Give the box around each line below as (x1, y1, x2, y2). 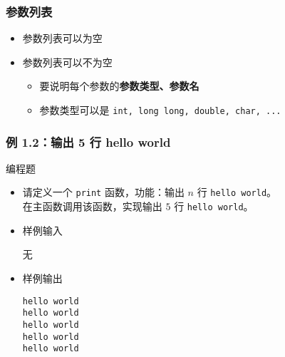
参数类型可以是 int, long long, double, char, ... (39, 103, 281, 117)
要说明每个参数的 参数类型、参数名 (39, 78, 199, 93)
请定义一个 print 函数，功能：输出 (22, 185, 185, 200)
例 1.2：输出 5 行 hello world (6, 133, 171, 150)
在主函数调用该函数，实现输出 (22, 199, 162, 214)
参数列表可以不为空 (22, 54, 113, 69)
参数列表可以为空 (22, 31, 103, 46)
